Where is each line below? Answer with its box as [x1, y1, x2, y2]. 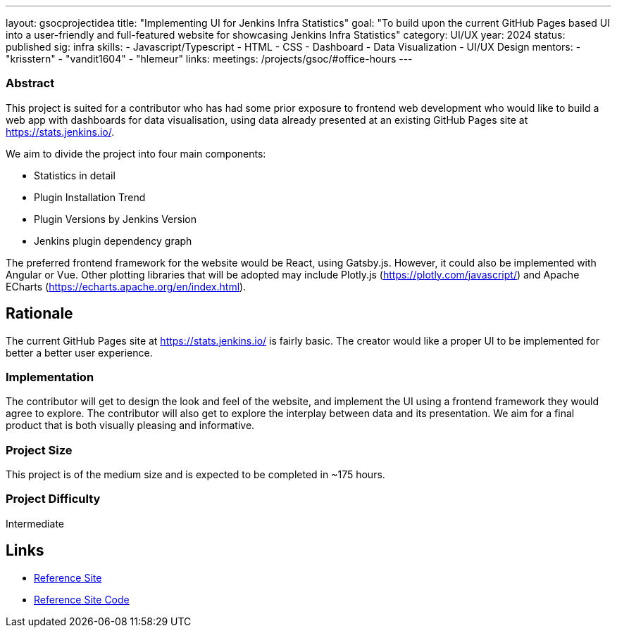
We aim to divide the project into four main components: [6, 147, 266, 160]
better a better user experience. [6, 346, 153, 359]
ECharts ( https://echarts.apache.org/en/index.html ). [6, 280, 247, 293]
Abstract [6, 76, 55, 91]
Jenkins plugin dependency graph [34, 234, 192, 247]
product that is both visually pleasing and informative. [6, 419, 255, 432]
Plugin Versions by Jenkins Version [34, 212, 197, 225]
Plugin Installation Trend [34, 191, 146, 203]
